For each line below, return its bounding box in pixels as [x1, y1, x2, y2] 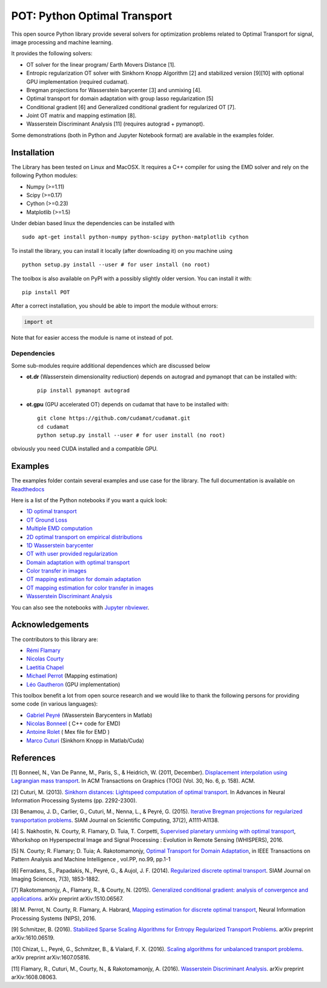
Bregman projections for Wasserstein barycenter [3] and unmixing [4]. [26, 86, 202, 93]
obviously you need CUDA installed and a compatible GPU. [11, 445, 158, 452]
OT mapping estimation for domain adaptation [26, 576, 142, 583]
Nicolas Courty [26, 655, 64, 662]
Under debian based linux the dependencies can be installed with [11, 220, 175, 227]
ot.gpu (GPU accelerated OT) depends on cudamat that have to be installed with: [26, 400, 230, 408]
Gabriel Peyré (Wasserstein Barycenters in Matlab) [26, 711, 153, 719]
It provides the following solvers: [11, 50, 93, 57]
